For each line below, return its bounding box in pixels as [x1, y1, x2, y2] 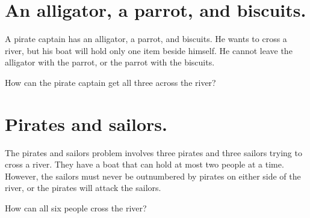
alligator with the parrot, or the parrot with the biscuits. [5, 56, 215, 68]
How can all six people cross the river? [5, 202, 147, 214]
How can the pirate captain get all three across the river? [5, 76, 216, 88]
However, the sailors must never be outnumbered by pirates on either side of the [5, 169, 301, 182]
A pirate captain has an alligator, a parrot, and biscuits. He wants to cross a [5, 32, 287, 45]
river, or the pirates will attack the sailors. [5, 181, 161, 194]
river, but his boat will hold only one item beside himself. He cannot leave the [5, 44, 293, 56]
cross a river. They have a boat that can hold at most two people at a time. [5, 158, 284, 171]
